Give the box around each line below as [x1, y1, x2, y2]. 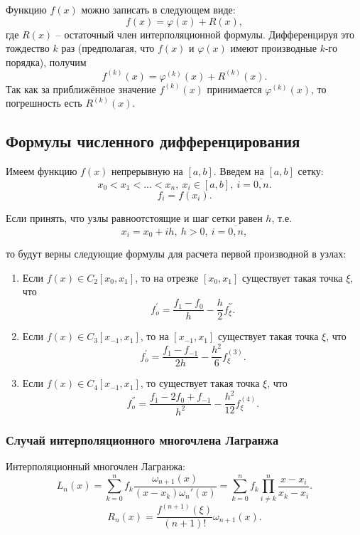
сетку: [298, 164, 324, 179]
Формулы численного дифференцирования [6, 130, 300, 152]
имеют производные [230, 41, 317, 55]
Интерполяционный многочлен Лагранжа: [6, 459, 185, 473]
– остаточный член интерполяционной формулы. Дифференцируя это [55, 26, 354, 41]
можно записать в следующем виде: [81, 2, 236, 16]
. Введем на [213, 164, 264, 179]
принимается [207, 81, 262, 96]
